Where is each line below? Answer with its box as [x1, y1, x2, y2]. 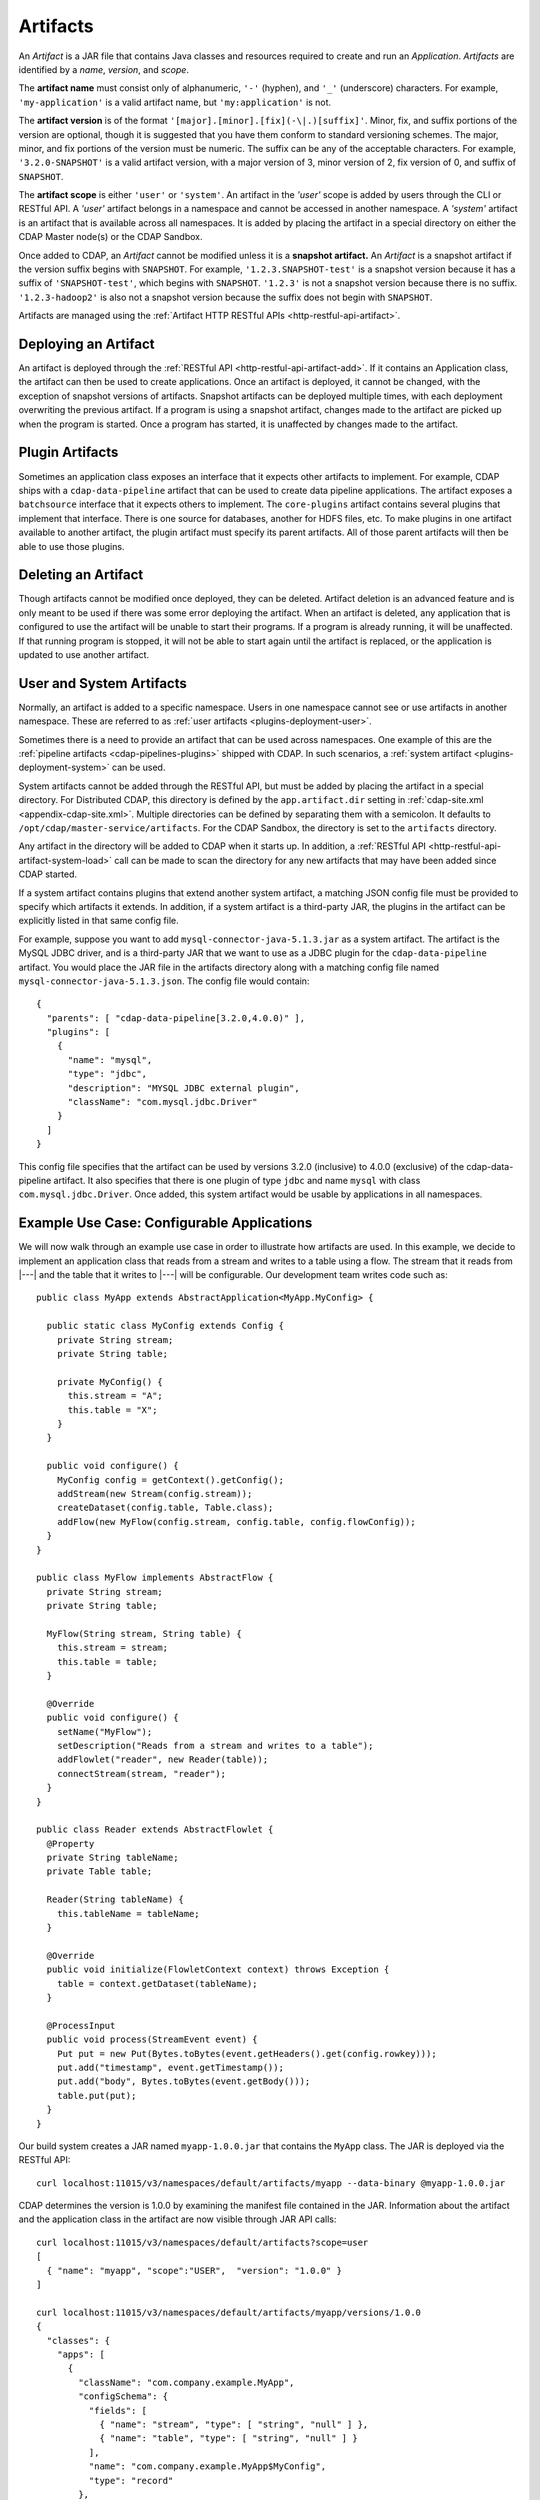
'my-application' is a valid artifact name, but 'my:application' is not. [18, 96, 332, 108]
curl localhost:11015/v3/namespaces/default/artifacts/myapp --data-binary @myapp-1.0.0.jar [36, 2177, 506, 2189]
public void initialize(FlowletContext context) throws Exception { [46, 1964, 390, 1975]
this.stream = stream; [56, 1642, 169, 1654]
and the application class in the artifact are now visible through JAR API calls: [18, 2213, 337, 2225]
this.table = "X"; [67, 1404, 158, 1415]
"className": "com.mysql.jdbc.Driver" [67, 1096, 259, 1108]
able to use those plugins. [18, 540, 125, 552]
